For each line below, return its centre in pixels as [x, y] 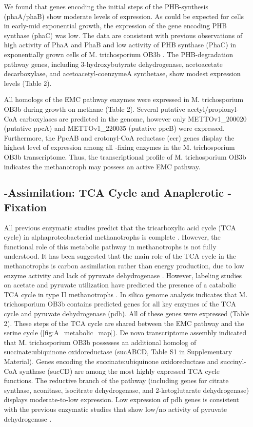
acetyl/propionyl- [213, 109]
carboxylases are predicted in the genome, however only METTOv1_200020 [133, 118]
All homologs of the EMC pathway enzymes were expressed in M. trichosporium [124, 99]
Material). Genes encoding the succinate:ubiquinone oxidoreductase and [111, 361]
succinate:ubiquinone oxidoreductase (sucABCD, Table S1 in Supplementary [118, 352]
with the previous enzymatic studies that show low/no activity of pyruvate [116, 409]
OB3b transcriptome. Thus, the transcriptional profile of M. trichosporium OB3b [125, 156]
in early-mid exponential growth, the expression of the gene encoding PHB [116, 26]
